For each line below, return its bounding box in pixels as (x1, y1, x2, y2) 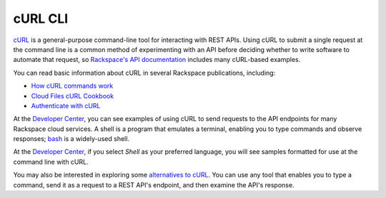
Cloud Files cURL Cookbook (31, 91, 114, 100)
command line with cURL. (13, 157, 89, 166)
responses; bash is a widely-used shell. (13, 135, 130, 143)
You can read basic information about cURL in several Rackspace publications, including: (13, 68, 276, 77)
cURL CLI (13, 11, 69, 26)
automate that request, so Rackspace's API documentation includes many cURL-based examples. (13, 56, 301, 64)
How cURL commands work (31, 82, 114, 90)
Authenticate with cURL (31, 101, 101, 110)
